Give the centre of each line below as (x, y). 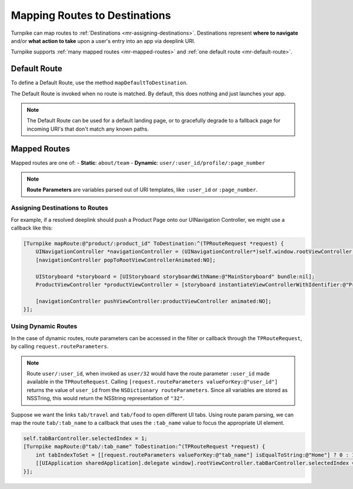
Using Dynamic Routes (44, 327)
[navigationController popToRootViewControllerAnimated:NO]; (126, 260)
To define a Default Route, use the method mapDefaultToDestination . (99, 83)
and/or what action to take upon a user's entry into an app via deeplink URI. (103, 41)
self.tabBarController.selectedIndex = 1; (85, 438)
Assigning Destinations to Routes (59, 208)
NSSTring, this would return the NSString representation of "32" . (106, 398)
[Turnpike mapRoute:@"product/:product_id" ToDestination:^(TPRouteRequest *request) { (154, 243)
